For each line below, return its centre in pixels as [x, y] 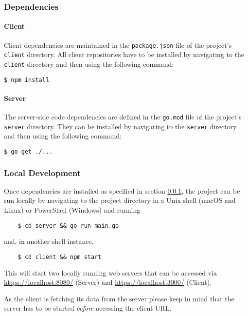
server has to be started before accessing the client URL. [88, 308]
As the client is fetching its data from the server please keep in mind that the [119, 298]
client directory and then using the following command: [89, 64]
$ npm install [27, 80]
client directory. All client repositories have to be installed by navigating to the [124, 54]
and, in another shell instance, [49, 241]
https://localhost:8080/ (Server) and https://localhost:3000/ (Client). [108, 282]
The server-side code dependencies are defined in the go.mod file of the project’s [123, 117]
